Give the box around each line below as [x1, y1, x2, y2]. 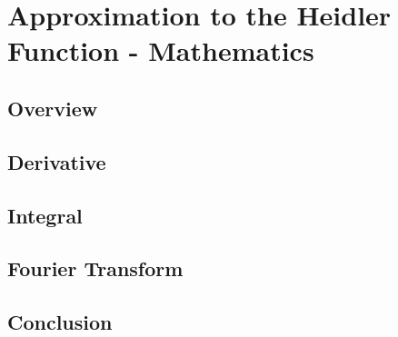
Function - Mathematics [7, 32, 314, 69]
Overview [7, 94, 98, 122]
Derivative [7, 147, 106, 175]
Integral [7, 201, 83, 229]
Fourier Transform [7, 254, 184, 282]
